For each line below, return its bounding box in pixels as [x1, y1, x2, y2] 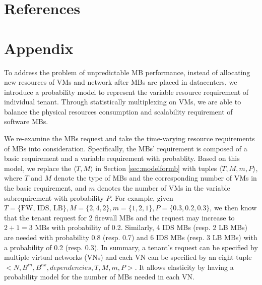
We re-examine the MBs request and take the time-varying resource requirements [4, 133, 255, 144]
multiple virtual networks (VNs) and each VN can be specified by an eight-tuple [4, 252, 252, 262]
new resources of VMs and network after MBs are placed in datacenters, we [4, 77, 237, 87]
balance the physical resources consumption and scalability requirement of [4, 106, 233, 117]
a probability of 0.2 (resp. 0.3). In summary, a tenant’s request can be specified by [4, 242, 258, 252]
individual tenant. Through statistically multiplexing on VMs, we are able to [4, 96, 241, 107]
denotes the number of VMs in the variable [97, 183, 230, 193]
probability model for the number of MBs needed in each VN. [4, 271, 195, 282]
